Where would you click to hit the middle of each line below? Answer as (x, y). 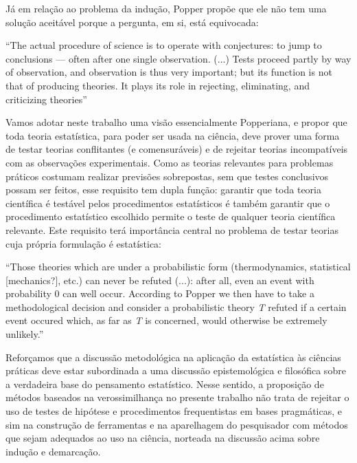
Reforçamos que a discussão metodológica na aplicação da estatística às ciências (173, 357)
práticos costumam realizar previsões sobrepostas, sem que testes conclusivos (167, 176)
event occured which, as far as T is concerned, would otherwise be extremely (166, 320)
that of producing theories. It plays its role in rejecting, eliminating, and (158, 85)
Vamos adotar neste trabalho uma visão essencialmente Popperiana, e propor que (176, 122)
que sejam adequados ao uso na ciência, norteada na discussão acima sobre (163, 438)
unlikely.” (25, 334)
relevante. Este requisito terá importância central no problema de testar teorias (172, 229)
